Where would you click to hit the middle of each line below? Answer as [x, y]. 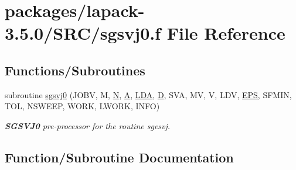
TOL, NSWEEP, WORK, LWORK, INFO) [82, 106]
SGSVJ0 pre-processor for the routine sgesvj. [88, 125]
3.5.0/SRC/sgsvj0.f [83, 33]
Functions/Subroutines [75, 70]
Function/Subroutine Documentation [119, 157]
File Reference [226, 33]
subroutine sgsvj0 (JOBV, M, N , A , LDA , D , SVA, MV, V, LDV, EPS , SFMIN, [148, 94]
